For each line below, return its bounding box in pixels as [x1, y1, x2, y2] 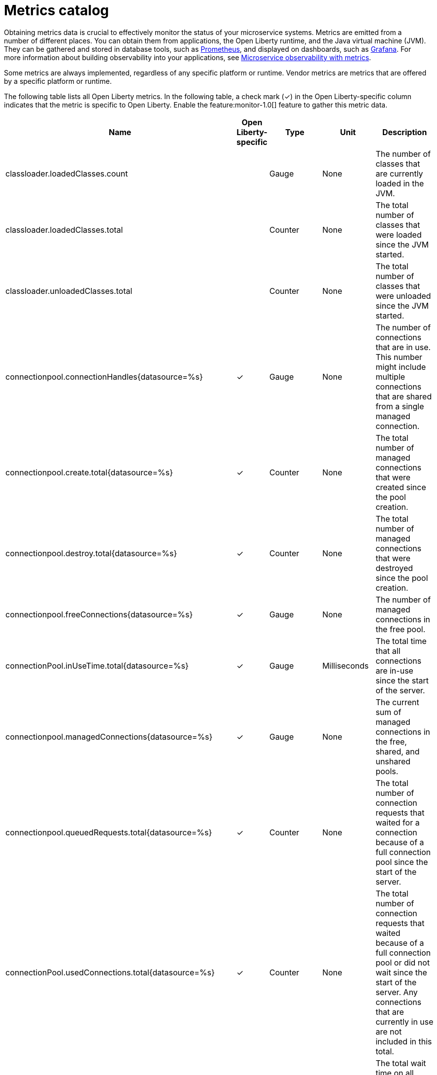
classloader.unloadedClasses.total [5, 286, 133, 296]
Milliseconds [322, 660, 369, 671]
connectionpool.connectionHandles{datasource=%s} [5, 371, 203, 382]
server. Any [375, 987, 418, 997]
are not [375, 1026, 402, 1037]
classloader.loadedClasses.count [5, 168, 128, 179]
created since [375, 482, 426, 492]
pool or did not [375, 957, 430, 967]
